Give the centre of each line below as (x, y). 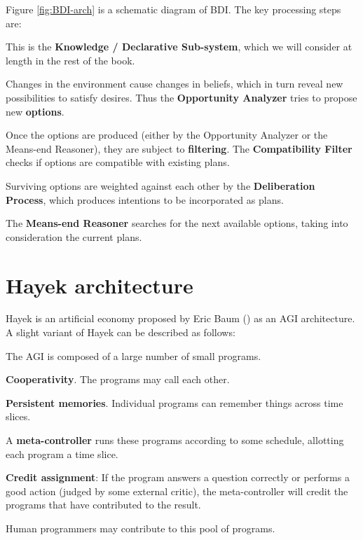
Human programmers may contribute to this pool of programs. (141, 528)
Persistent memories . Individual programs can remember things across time (174, 402)
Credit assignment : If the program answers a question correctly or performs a (178, 477)
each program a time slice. (62, 454)
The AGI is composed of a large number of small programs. (133, 355)
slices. (18, 416)
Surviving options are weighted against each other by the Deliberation (160, 185)
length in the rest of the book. (70, 60)
